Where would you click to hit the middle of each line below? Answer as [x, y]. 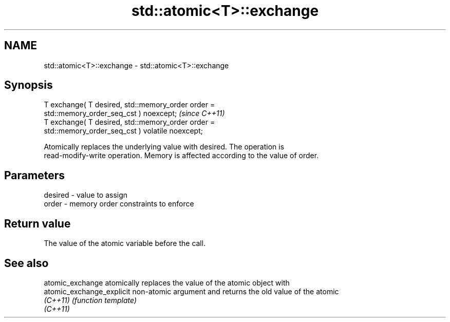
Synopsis [29, 85]
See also [26, 263]
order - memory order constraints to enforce [119, 204]
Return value [38, 223]
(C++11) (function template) [90, 300]
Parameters [34, 175]
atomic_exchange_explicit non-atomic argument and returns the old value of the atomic [191, 291]
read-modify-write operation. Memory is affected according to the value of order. [181, 156]
